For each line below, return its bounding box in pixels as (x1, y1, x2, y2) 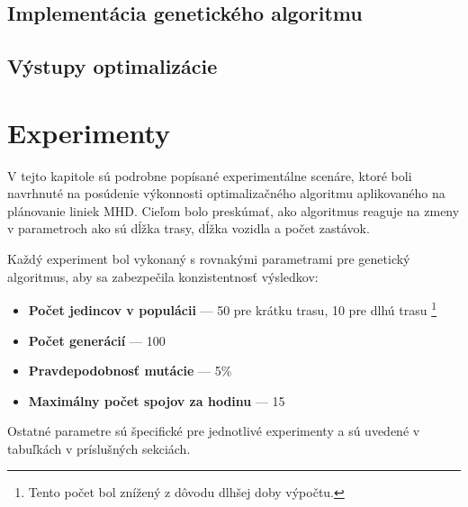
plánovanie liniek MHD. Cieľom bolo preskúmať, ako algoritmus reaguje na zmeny (7, 201, 460, 220)
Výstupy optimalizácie (7, 52, 218, 80)
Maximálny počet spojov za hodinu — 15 (28, 391, 285, 410)
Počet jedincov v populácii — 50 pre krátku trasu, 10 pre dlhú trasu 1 (28, 298, 436, 319)
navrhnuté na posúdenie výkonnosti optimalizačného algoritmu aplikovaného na (7, 184, 445, 203)
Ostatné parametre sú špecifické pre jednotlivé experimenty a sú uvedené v (7, 421, 420, 440)
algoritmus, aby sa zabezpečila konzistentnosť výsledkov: (7, 267, 319, 285)
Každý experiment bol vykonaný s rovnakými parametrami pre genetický (7, 249, 410, 268)
